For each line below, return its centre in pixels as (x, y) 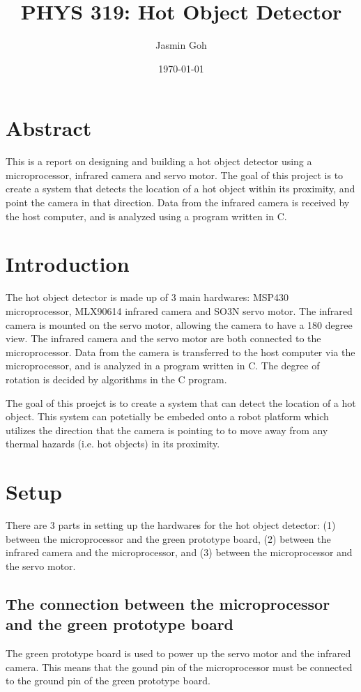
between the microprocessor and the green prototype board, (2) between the (168, 538)
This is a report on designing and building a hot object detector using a (159, 161)
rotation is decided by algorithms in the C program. (116, 379)
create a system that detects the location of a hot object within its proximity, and (180, 189)
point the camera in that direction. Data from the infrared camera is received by (178, 202)
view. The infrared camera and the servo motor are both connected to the (163, 338)
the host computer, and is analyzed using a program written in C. (146, 216)
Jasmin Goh (181, 45)
